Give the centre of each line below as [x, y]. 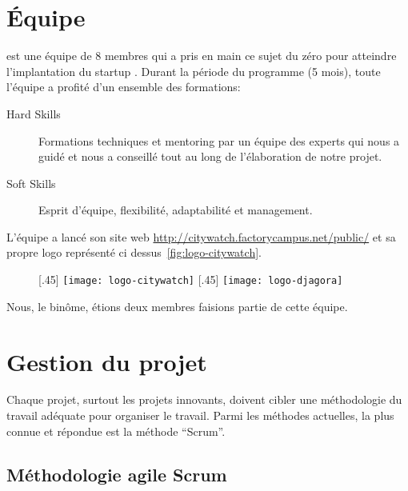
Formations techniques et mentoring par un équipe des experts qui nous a [219, 140]
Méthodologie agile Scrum [117, 474]
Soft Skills [31, 183]
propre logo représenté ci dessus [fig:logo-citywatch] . [134, 252]
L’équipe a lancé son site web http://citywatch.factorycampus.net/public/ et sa [201, 236]
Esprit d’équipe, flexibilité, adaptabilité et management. [176, 210]
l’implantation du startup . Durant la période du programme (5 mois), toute [194, 71]
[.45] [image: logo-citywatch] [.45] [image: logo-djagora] [191, 279]
